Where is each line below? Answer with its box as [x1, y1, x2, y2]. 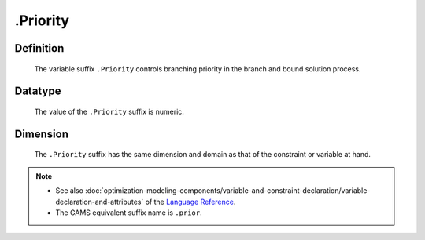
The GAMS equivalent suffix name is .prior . [55, 208, 202, 217]
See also [55, 186, 84, 195]
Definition [14, 42, 65, 55]
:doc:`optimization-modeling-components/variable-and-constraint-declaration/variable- [85, 186, 371, 195]
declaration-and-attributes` [55, 197, 144, 206]
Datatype [14, 85, 61, 98]
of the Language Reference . [145, 197, 236, 206]
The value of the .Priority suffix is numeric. [34, 107, 185, 116]
